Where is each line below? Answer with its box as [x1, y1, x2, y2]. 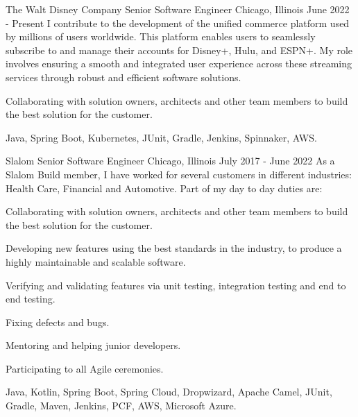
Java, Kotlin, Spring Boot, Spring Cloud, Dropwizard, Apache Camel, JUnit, [6, 384, 332, 399]
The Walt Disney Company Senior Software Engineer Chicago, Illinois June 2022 [6, 2, 350, 16]
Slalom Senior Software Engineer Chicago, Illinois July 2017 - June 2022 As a [6, 153, 335, 168]
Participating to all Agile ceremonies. [6, 361, 164, 375]
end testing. [6, 291, 56, 306]
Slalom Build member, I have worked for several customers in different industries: [6, 167, 352, 181]
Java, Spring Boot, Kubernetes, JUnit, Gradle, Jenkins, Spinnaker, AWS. [6, 130, 317, 144]
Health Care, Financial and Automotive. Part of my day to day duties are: [6, 180, 323, 195]
